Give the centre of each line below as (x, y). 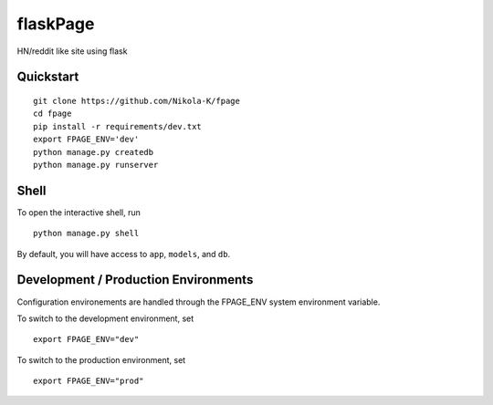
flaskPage (56, 24)
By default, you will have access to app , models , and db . (124, 254)
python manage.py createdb (94, 152)
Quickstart (48, 77)
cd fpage (52, 114)
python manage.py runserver (96, 165)
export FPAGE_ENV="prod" (89, 381)
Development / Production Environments (135, 280)
